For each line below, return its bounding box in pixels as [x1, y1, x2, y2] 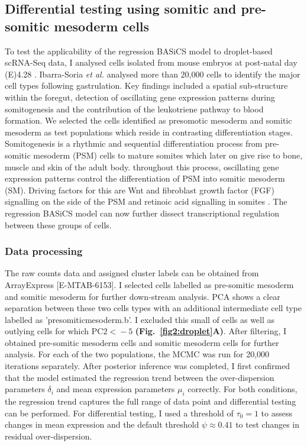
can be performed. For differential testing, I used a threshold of [5, 406, 234, 419]
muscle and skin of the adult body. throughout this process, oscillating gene [5, 160, 279, 173]
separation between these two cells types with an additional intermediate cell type [5, 302, 302, 314]
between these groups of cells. [5, 218, 112, 231]
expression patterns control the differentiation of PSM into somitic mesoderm [5, 172, 285, 185]
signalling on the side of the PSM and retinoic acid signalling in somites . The [5, 195, 287, 208]
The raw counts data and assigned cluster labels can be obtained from [5, 267, 259, 279]
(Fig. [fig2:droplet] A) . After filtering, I [135, 325, 287, 337]
